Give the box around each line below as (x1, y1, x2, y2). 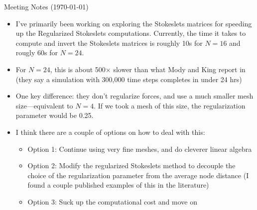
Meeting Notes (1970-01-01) (4, 1, 89, 11)
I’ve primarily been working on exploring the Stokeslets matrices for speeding (15, 18, 252, 28)
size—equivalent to (15, 100, 73, 110)
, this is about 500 (50, 64, 106, 74)
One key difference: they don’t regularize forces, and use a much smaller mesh (15, 91, 254, 101)
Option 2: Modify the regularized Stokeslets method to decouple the (27, 160, 236, 171)
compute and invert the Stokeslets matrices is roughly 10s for (15, 37, 203, 48)
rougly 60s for (15, 47, 58, 58)
